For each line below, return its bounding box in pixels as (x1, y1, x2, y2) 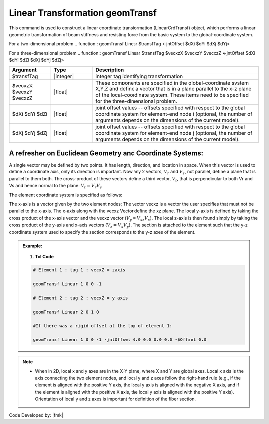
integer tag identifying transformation (95, 73, 183, 80)
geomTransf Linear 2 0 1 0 (33, 309, 99, 315)
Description (95, 66, 124, 73)
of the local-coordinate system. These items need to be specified (95, 91, 249, 98)
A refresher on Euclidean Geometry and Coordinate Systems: (9, 149, 204, 157)
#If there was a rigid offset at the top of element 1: (33, 323, 173, 329)
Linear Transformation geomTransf (9, 7, 157, 18)
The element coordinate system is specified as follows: (9, 192, 122, 198)
